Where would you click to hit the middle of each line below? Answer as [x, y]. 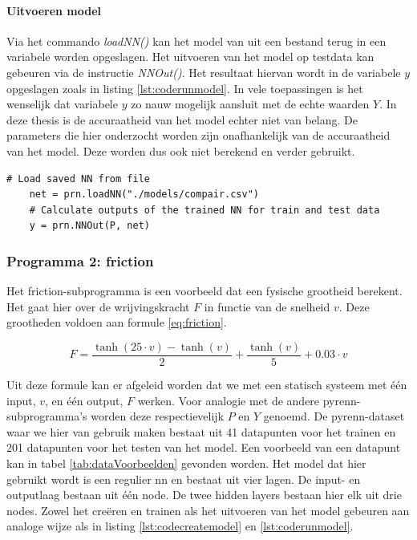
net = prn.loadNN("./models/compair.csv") [144, 195]
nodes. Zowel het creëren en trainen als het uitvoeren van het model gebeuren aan [208, 510]
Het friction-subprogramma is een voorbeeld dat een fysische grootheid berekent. [204, 291]
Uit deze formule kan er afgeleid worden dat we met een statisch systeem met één [207, 384]
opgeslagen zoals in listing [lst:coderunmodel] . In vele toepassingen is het [185, 88]
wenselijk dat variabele [62, 104]
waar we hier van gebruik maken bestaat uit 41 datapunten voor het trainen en [201, 431]
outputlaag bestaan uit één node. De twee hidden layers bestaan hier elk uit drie [204, 495]
